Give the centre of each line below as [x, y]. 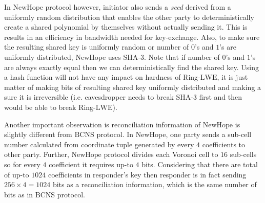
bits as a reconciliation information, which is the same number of [155, 184]
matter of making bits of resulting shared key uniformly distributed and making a [133, 87]
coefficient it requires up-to [91, 164]
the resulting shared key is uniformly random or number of [97, 47]
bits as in [19, 194]
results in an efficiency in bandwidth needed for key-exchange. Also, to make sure [132, 37]
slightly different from [38, 134]
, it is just [232, 77]
